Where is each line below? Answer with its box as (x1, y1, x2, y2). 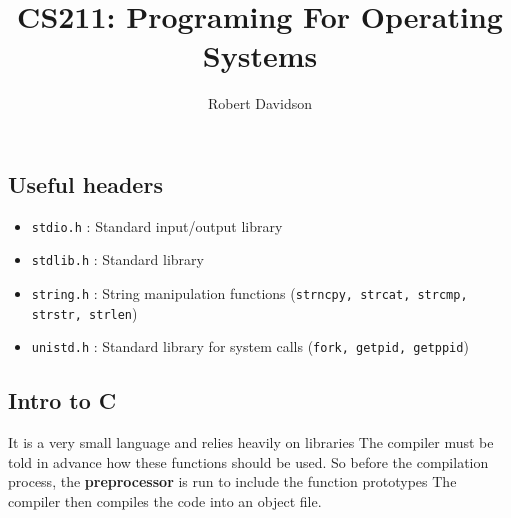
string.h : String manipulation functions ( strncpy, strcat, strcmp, (31, 283, 468, 304)
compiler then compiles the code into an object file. (8, 490, 322, 511)
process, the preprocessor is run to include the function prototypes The (8, 471, 457, 492)
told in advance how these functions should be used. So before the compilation (8, 451, 489, 472)
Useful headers (8, 168, 163, 199)
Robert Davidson (208, 93, 312, 114)
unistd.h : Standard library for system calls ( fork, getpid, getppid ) (31, 336, 469, 357)
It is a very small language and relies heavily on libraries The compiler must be (8, 432, 494, 453)
